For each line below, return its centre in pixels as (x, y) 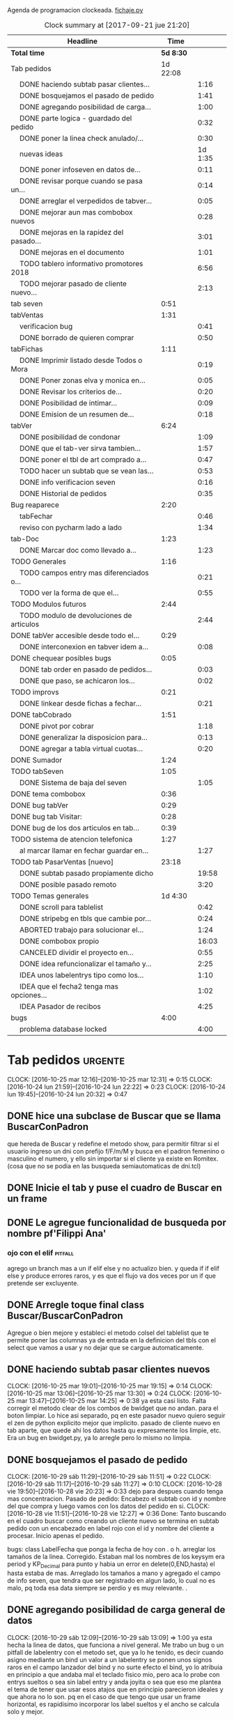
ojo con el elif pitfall (41, 1253)
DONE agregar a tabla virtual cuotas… (81, 749)
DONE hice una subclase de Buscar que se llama (114, 1116)
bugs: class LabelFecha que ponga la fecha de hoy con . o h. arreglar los (111, 1549)
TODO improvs (35, 692)
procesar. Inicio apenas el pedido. (56, 1536)
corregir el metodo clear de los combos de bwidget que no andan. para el (113, 1408)
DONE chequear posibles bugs (61, 658)
